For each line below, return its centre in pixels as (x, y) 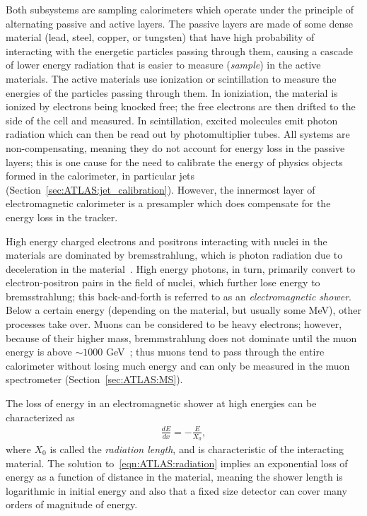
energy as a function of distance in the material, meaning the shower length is (174, 477)
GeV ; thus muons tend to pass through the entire (215, 352)
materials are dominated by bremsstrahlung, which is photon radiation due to (174, 255)
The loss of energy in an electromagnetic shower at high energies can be (161, 403)
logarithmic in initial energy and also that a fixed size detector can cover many (176, 490)
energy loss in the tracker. (62, 217)
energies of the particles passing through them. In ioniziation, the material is (172, 92)
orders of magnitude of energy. (72, 504)
